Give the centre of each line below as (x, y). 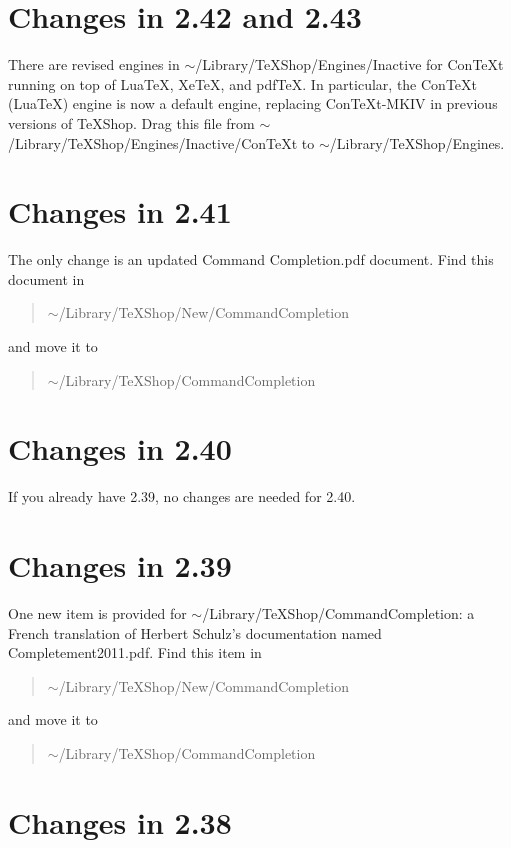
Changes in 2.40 (120, 448)
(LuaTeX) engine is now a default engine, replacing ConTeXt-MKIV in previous (253, 103)
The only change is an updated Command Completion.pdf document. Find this (251, 259)
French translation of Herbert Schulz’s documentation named (195, 632)
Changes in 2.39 (120, 565)
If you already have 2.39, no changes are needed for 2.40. (182, 496)
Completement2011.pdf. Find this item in (135, 652)
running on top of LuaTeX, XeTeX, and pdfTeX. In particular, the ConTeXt (242, 83)
